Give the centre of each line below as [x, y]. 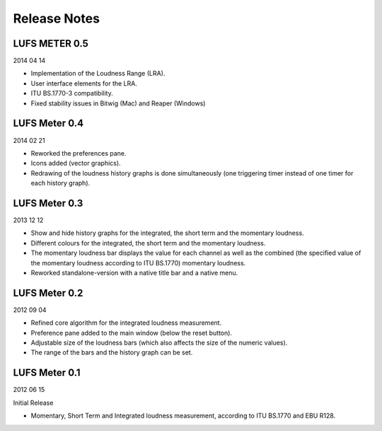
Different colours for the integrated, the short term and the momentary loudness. [148, 243]
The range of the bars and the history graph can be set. [112, 352]
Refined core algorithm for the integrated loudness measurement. [126, 323]
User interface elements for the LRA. [84, 83]
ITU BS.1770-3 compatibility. [72, 93]
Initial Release [33, 403]
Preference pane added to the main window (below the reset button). [132, 333]
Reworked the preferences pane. [79, 153]
